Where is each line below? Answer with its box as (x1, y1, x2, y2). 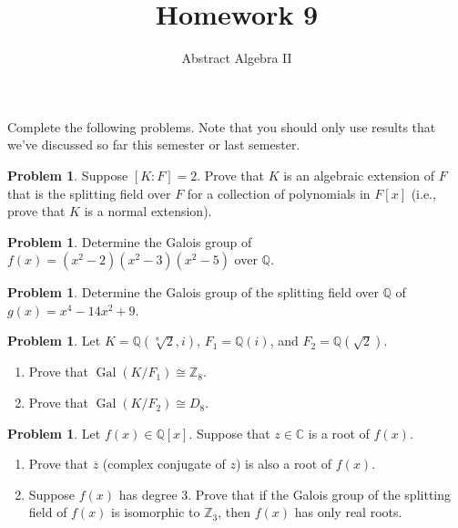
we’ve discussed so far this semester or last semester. (7, 135, 300, 154)
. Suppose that (188, 423, 270, 442)
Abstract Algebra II (181, 48, 292, 67)
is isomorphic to (111, 502, 200, 522)
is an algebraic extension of (283, 165, 435, 184)
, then (218, 502, 251, 522)
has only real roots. (294, 502, 402, 522)
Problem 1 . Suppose (7, 165, 128, 184)
